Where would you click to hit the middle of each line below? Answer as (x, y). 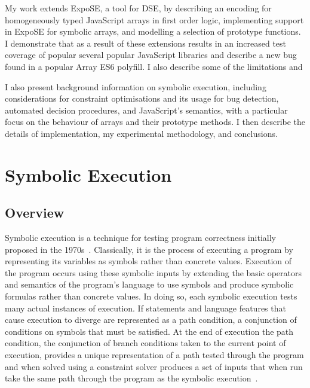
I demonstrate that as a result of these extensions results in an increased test (146, 43)
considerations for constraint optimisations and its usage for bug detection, (142, 98)
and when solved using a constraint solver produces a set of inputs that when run (154, 366)
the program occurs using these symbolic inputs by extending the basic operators (153, 272)
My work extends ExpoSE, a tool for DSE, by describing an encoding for (138, 8)
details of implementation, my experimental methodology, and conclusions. (141, 133)
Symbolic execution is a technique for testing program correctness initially (140, 238)
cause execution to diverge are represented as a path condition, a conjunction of (151, 320)
